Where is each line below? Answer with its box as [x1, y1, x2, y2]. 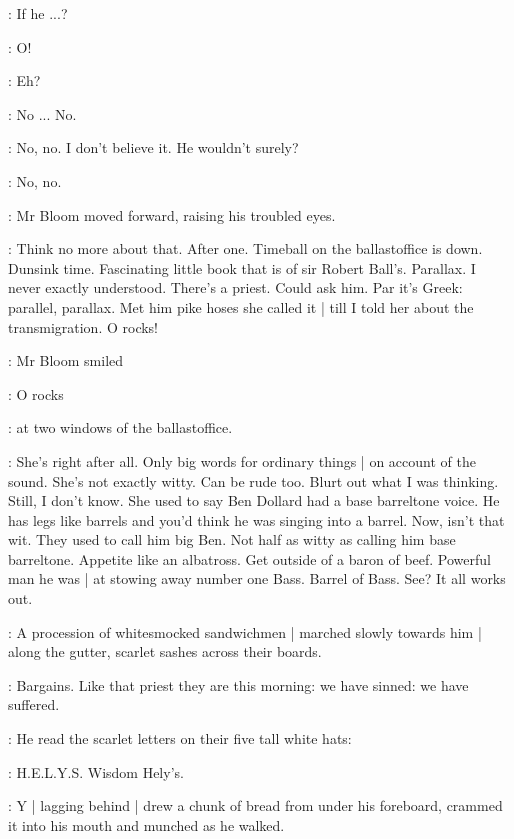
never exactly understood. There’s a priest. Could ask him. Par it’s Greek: [8, 277, 463, 298]
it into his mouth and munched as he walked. [8, 814, 285, 835]
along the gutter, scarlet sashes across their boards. [8, 641, 322, 662]
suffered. [8, 694, 60, 715]
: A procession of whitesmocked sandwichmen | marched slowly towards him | [8, 621, 482, 642]
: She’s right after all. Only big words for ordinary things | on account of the [8, 450, 476, 471]
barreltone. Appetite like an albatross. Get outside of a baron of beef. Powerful [8, 548, 491, 569]
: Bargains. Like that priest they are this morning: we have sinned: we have [8, 674, 469, 695]
